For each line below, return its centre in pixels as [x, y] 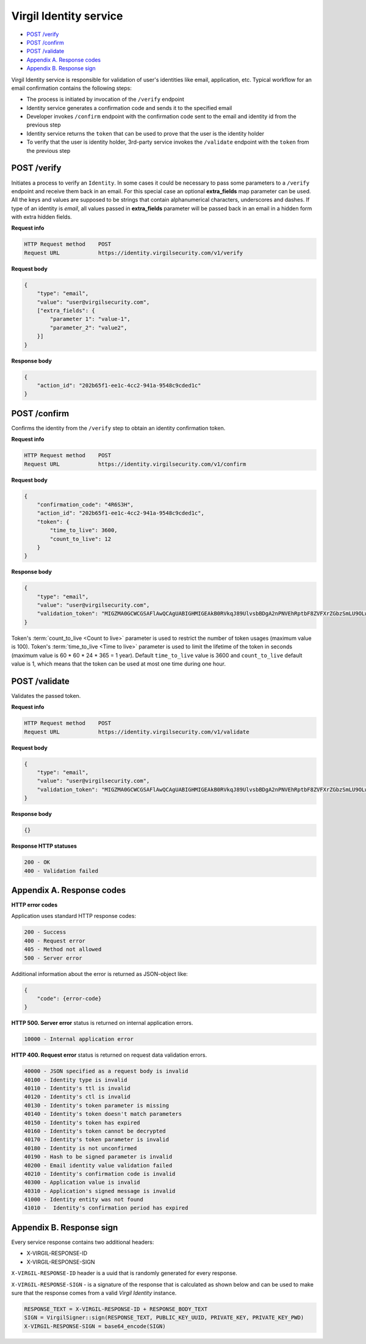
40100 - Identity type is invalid [76, 1080]
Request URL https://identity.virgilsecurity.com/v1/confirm [135, 464]
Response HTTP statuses [44, 846]
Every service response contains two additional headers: [83, 1242]
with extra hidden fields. [42, 217]
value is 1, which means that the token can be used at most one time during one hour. [118, 664]
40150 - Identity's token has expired [82, 1122]
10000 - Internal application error [79, 1039]
